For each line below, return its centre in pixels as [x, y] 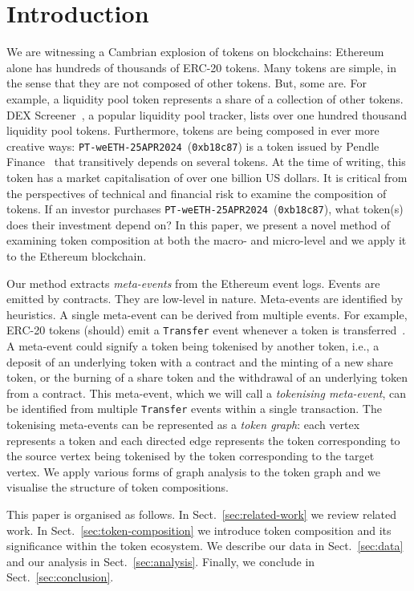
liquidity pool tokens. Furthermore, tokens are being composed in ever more [193, 130]
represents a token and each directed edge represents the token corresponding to [203, 440]
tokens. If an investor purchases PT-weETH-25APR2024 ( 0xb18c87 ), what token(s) [205, 209]
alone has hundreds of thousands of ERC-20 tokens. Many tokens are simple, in [201, 67]
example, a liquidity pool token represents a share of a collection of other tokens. [205, 98]
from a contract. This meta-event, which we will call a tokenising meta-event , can [207, 393]
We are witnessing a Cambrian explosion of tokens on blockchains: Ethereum [195, 52]
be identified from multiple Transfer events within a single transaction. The [194, 409]
